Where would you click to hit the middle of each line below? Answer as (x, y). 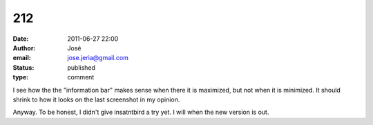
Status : (23, 67)
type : (21, 77)
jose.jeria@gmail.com (98, 58)
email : (22, 58)
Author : (24, 48)
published (82, 67)
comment (81, 77)
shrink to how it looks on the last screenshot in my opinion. (96, 99)
